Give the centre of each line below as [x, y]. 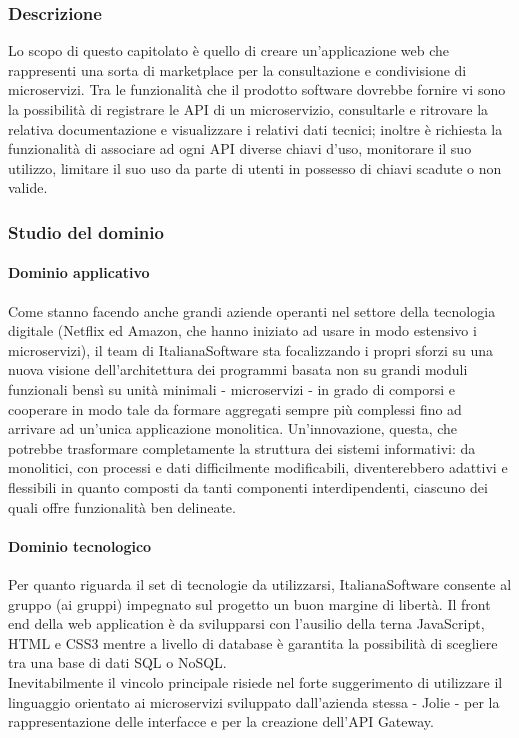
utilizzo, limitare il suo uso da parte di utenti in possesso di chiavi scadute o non [255, 167]
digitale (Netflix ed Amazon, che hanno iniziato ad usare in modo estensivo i [242, 330]
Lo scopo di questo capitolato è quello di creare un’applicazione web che [229, 50]
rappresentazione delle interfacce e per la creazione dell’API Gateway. [221, 721]
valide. [28, 187]
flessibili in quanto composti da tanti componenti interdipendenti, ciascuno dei [248, 486]
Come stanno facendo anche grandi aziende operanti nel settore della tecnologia [252, 310]
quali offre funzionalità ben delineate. [122, 506]
